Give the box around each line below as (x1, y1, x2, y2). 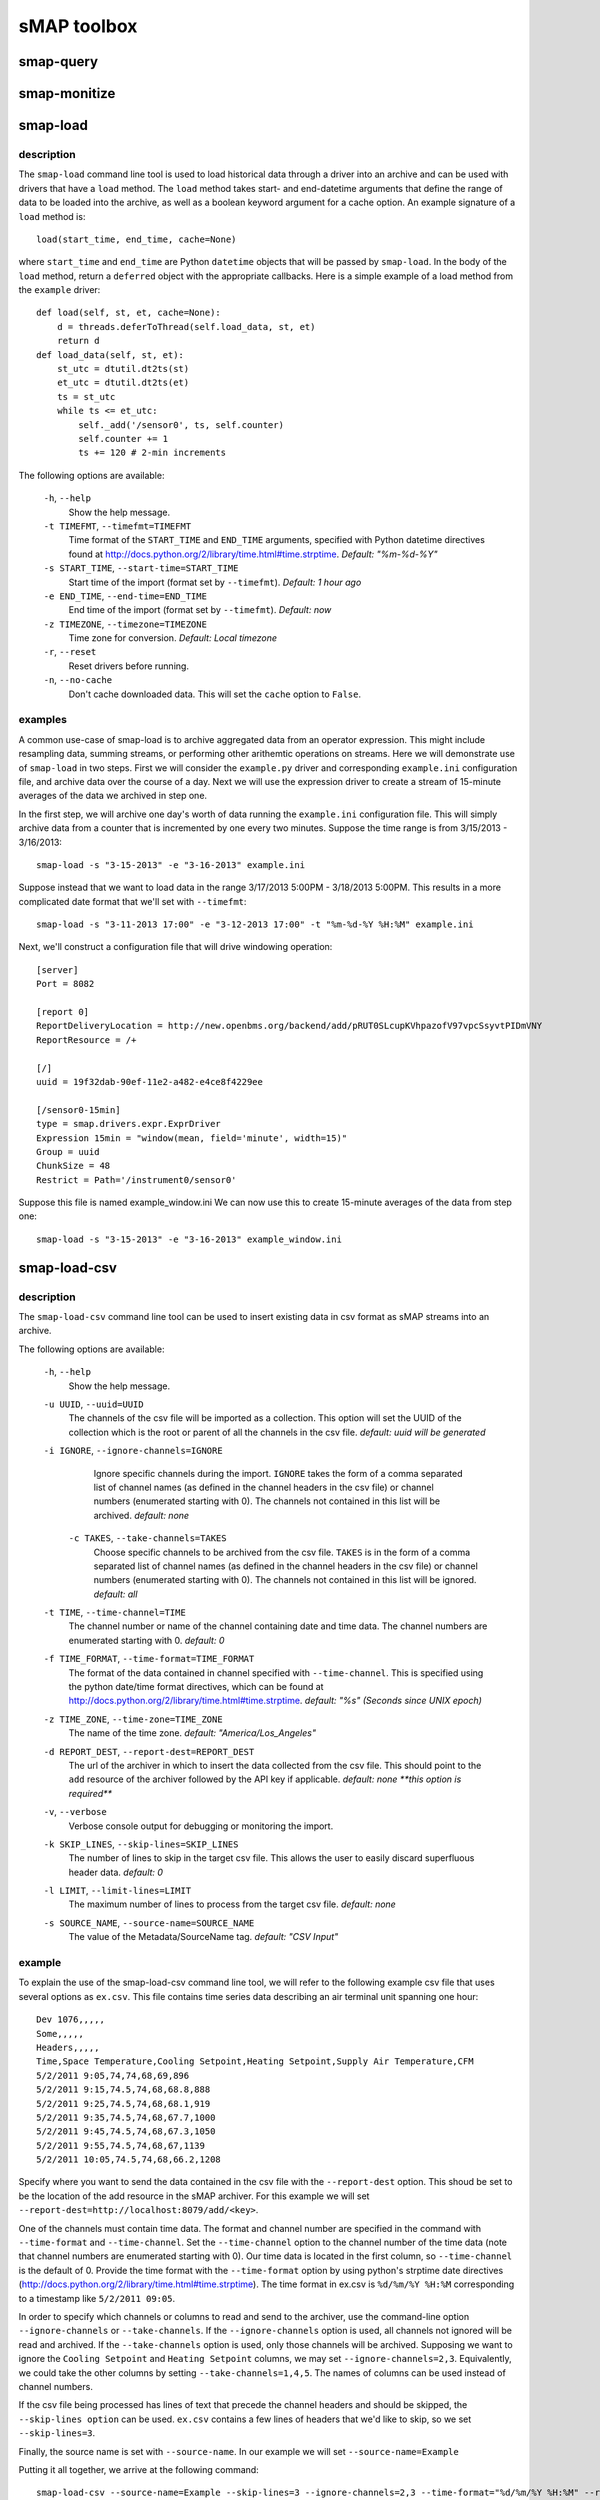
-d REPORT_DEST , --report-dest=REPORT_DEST (43, 1745, 255, 1757)
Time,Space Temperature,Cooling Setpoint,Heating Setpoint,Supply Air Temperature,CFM (36, 2056, 474, 2067)
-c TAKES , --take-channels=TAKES (68, 1532, 227, 1544)
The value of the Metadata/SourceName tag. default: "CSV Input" (68, 1931, 339, 1943)
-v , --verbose (43, 1806, 107, 1818)
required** (68, 1787, 113, 1799)
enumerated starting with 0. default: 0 (68, 1634, 225, 1646)
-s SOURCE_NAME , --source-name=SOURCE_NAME (43, 1916, 255, 1929)
